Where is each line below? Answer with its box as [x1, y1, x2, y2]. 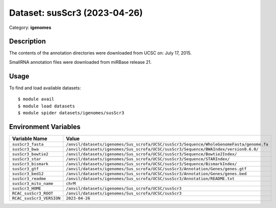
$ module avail [18, 96, 55, 102]
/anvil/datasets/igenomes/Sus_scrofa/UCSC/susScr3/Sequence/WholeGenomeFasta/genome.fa [65, 141, 269, 147]
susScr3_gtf [12, 166, 39, 171]
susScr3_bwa [12, 146, 39, 152]
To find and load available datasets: [9, 85, 81, 91]
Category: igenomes [9, 25, 52, 30]
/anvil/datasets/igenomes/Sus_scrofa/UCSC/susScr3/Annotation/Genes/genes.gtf [65, 166, 247, 171]
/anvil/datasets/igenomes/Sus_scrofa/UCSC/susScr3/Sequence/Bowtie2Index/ [65, 151, 237, 156]
